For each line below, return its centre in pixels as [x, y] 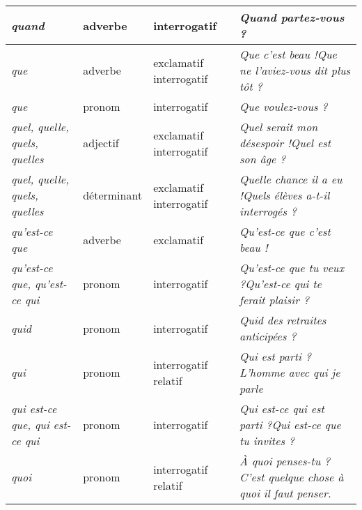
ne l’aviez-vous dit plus [295, 70]
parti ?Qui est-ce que [290, 425]
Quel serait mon [279, 127]
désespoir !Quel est [285, 143]
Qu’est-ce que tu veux [292, 268]
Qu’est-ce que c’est [285, 231]
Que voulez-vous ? [284, 106]
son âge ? [263, 159]
